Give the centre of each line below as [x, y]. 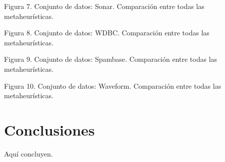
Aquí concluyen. [28, 153]
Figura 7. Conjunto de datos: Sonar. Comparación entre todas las [104, 6]
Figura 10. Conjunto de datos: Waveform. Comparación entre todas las [113, 85]
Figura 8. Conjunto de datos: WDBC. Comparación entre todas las [107, 33]
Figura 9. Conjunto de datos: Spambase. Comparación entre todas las [111, 59]
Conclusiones [49, 129]
